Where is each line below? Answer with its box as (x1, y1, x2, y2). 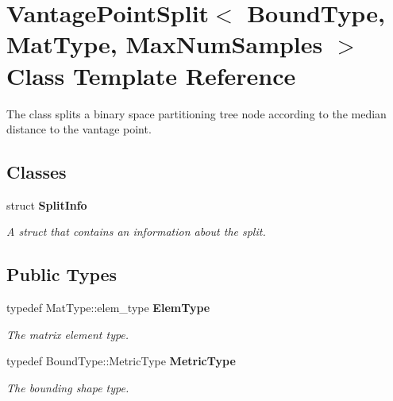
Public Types (6, 262, 118, 287)
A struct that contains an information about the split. (6, 223, 266, 240)
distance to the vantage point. (6, 121, 152, 137)
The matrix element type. (6, 326, 129, 342)
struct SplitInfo (6, 196, 87, 213)
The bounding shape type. (6, 380, 129, 396)
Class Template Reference (6, 59, 296, 91)
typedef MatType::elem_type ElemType (6, 299, 210, 316)
